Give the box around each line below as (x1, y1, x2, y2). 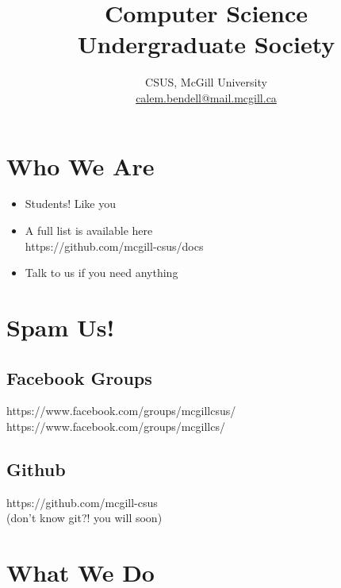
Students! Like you (25, 195, 117, 212)
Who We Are (6, 149, 155, 182)
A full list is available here (25, 222, 153, 239)
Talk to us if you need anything (25, 264, 178, 281)
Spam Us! (6, 311, 115, 343)
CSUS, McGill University (145, 74, 267, 90)
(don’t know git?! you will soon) (6, 509, 163, 526)
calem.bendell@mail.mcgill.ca (136, 89, 277, 106)
